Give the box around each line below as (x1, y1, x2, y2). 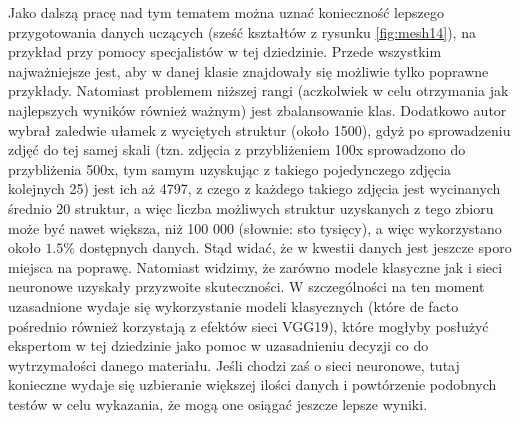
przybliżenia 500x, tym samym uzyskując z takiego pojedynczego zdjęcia (8, 158, 452, 179)
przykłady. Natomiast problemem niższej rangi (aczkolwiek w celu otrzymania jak (8, 80, 509, 101)
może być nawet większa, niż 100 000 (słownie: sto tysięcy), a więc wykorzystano (8, 217, 502, 238)
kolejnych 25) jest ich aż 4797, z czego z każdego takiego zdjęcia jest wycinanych (8, 178, 501, 199)
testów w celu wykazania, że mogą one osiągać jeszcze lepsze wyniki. (8, 393, 428, 414)
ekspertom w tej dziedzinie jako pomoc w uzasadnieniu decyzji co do (8, 335, 429, 356)
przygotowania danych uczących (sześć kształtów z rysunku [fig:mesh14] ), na (8, 21, 476, 42)
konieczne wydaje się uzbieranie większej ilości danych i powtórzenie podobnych (8, 374, 497, 395)
